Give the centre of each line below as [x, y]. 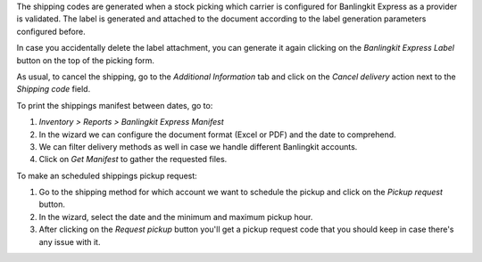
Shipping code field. [54, 89]
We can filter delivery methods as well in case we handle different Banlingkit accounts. [198, 146]
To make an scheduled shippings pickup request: [107, 176]
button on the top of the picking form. [86, 60]
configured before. [51, 31]
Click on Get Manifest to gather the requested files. [133, 160]
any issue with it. [70, 242]
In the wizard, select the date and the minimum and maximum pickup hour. [176, 217]
